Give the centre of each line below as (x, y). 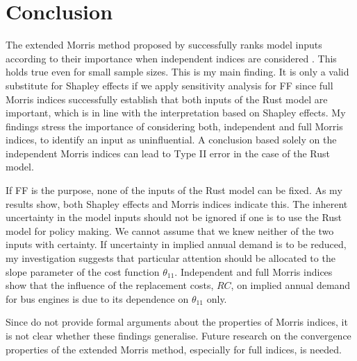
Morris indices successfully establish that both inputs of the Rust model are (167, 99)
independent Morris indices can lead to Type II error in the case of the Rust (168, 153)
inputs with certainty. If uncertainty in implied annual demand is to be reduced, (176, 244)
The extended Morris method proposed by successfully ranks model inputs (164, 45)
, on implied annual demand (291, 285)
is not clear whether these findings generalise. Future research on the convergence (178, 335)
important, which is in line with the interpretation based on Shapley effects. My (176, 113)
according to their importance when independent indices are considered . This (171, 58)
